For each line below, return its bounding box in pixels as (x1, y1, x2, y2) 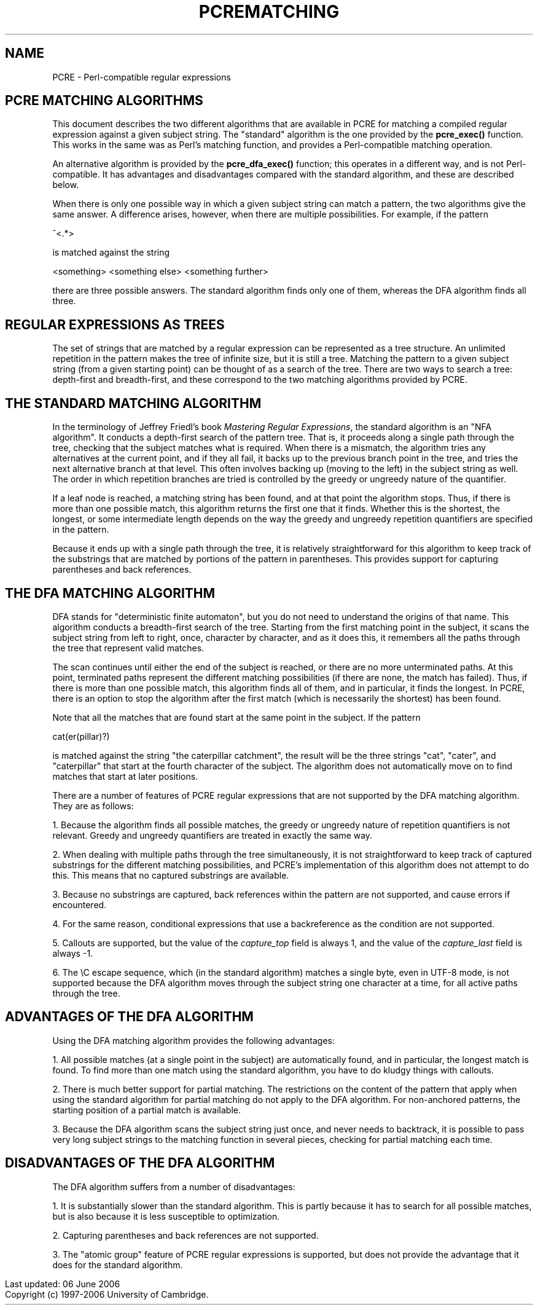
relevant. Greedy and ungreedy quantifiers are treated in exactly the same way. (52, 830, 373, 841)
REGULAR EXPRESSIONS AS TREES (5, 316, 225, 332)
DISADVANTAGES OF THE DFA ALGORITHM (5, 1155, 275, 1171)
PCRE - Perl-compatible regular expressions (52, 71, 231, 82)
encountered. (52, 899, 107, 910)
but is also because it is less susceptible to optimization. (52, 1210, 280, 1222)
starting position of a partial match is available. (52, 1104, 241, 1115)
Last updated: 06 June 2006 (5, 1278, 120, 1289)
